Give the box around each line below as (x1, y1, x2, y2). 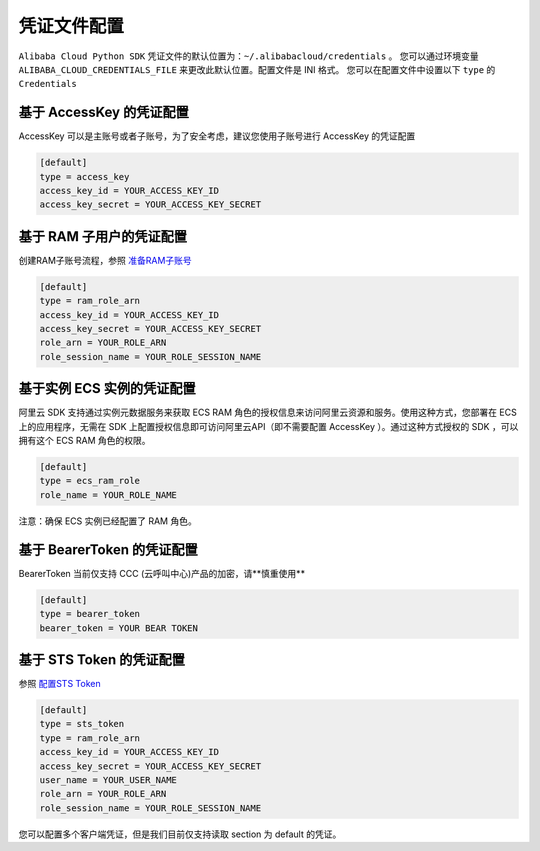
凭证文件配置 (18, 15, 125, 37)
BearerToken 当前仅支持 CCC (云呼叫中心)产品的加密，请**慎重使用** (18, 567, 305, 579)
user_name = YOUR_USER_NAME (39, 774, 177, 785)
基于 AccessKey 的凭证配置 (18, 104, 189, 121)
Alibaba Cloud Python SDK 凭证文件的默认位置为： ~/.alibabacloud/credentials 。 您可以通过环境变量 (18, 50, 479, 62)
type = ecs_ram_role (39, 475, 140, 487)
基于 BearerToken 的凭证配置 (18, 541, 199, 558)
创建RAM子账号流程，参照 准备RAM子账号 (18, 254, 192, 266)
